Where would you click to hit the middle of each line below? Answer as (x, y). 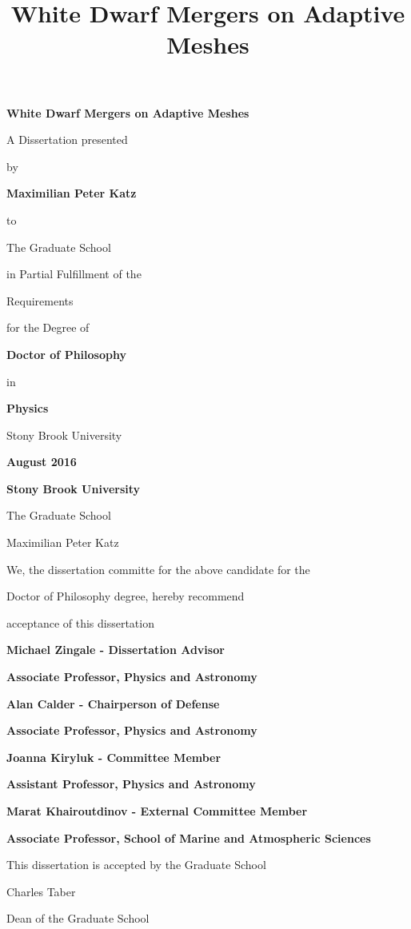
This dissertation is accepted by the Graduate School (136, 865)
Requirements (40, 300)
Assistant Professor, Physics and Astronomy (131, 784)
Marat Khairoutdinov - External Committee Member (157, 811)
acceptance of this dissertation (80, 622)
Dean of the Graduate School (78, 918)
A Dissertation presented (67, 140)
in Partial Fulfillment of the (74, 274)
